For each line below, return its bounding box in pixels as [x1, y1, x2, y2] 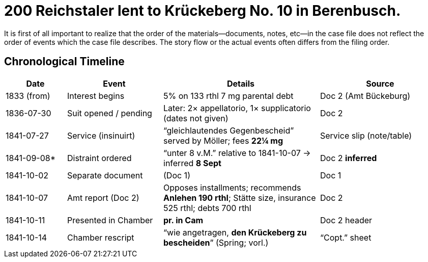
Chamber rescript [67, 232, 134, 243]
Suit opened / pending [67, 108, 152, 118]
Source [366, 78, 394, 89]
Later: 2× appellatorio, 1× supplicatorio [163, 102, 311, 113]
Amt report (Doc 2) [67, 192, 139, 203]
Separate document [67, 170, 143, 180]
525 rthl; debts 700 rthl [163, 202, 251, 213]
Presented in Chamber [67, 215, 153, 225]
